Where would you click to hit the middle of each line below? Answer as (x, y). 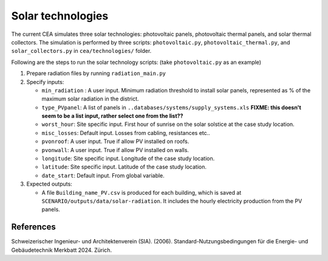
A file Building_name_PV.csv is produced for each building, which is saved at (142, 192)
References (33, 227)
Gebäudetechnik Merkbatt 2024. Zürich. (62, 250)
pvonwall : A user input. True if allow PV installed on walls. (115, 150)
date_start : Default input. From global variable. (103, 175)
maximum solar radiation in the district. (90, 99)
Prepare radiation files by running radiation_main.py (96, 74)
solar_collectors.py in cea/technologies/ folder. (81, 51)
